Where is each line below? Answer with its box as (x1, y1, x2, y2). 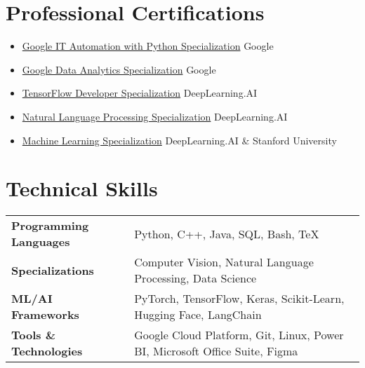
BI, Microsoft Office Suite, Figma (134, 343, 298, 360)
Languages (11, 233, 70, 250)
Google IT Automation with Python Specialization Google (22, 39, 274, 53)
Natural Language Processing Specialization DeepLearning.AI (22, 109, 288, 123)
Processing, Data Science (134, 270, 257, 287)
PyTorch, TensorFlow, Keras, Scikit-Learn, (134, 290, 345, 307)
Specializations (11, 261, 94, 278)
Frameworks (11, 306, 79, 323)
